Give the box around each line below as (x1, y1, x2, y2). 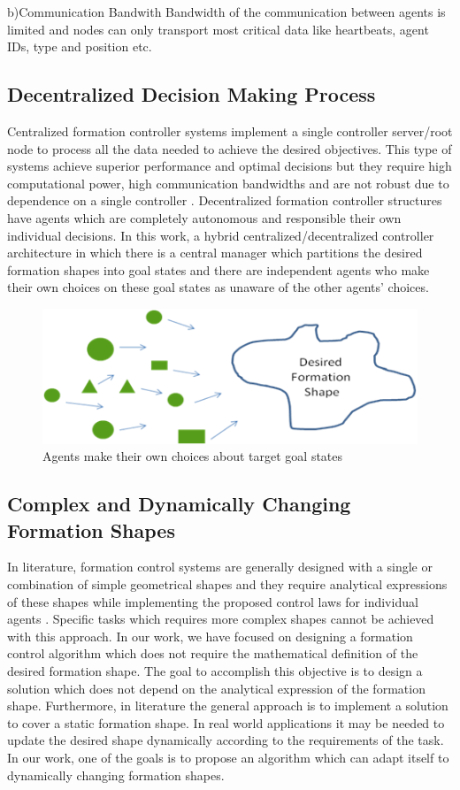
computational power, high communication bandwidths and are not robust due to (7, 173, 449, 192)
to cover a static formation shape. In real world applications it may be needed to (7, 713, 445, 732)
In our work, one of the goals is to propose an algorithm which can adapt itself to (7, 748, 449, 766)
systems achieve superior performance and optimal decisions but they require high (7, 157, 452, 175)
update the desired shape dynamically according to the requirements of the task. (7, 731, 444, 749)
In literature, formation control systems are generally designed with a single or (7, 557, 433, 576)
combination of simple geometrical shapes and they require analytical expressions (7, 575, 448, 594)
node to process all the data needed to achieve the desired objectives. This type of (7, 139, 452, 157)
